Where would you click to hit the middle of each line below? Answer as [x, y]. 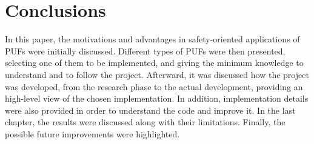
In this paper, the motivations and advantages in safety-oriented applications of [152, 39]
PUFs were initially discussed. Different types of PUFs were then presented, [145, 51]
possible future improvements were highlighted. [92, 133]
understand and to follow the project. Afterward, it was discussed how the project [157, 74]
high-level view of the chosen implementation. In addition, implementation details [157, 98]
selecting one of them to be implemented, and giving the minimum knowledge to [154, 63]
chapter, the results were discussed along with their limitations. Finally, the [145, 122]
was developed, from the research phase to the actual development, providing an [154, 86]
